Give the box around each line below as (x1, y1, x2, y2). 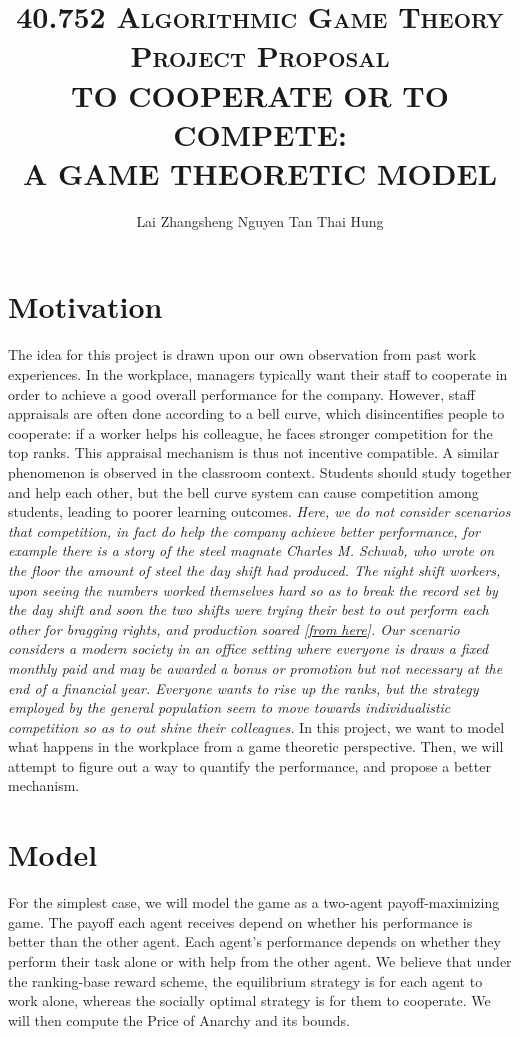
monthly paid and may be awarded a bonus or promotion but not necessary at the (8, 657, 503, 678)
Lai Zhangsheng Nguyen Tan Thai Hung (136, 210, 384, 231)
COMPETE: (173, 113, 347, 154)
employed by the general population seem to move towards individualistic (8, 697, 451, 718)
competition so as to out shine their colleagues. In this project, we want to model (8, 716, 505, 737)
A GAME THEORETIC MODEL (22, 152, 498, 193)
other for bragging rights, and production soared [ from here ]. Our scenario (8, 618, 460, 639)
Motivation (8, 286, 163, 327)
